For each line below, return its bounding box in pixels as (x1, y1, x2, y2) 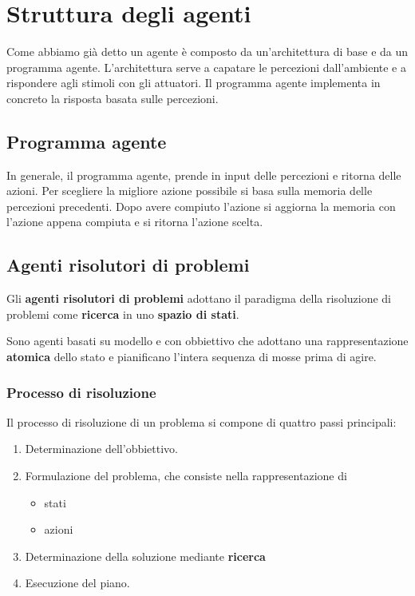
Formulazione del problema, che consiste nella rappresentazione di (25, 467, 347, 484)
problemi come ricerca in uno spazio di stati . (6, 305, 239, 322)
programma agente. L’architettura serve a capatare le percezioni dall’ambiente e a (6, 58, 407, 75)
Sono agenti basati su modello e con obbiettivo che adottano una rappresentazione (6, 332, 409, 349)
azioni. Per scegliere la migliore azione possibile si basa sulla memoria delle (6, 182, 373, 199)
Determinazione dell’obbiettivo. (25, 440, 178, 457)
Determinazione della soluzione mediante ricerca (25, 547, 266, 564)
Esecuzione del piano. (25, 574, 130, 591)
